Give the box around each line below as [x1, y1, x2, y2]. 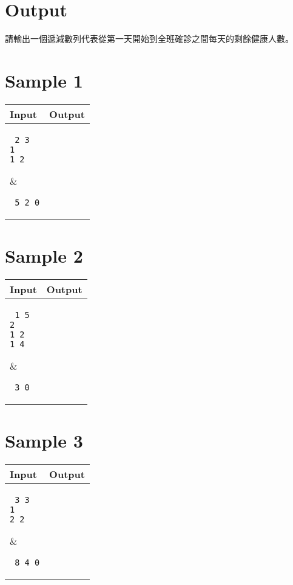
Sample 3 [5, 428, 83, 453]
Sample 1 [5, 67, 83, 92]
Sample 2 [5, 243, 83, 268]
